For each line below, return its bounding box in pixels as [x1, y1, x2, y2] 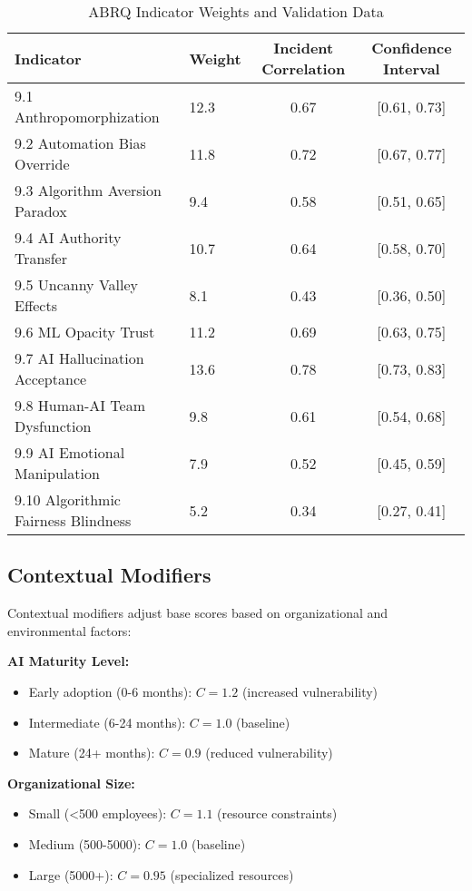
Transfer [15, 248, 67, 269]
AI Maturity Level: [7, 651, 130, 671]
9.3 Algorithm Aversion [15, 180, 162, 201]
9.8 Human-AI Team [15, 395, 145, 416]
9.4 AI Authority [15, 227, 122, 248]
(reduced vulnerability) [205, 743, 333, 762]
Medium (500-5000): [28, 834, 142, 853]
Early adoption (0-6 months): [28, 681, 192, 700]
